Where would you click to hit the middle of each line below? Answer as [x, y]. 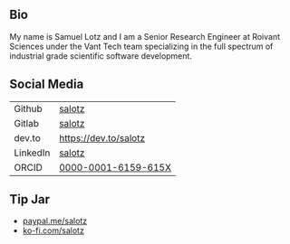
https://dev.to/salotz [102, 137]
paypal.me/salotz [55, 221]
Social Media [47, 84]
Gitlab [26, 123]
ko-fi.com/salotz [53, 230]
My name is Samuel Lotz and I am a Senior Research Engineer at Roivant [145, 36]
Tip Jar [29, 199]
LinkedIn [32, 153]
